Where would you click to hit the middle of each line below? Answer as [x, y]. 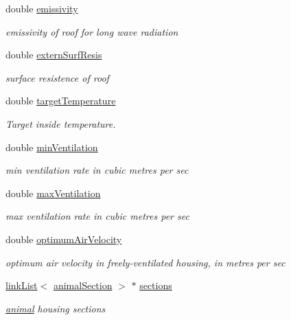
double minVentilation [52, 147]
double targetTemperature [61, 101]
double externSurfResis [54, 55]
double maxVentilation [53, 193]
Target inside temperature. [61, 123]
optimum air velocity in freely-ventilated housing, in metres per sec [145, 262]
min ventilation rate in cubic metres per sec [97, 170]
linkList [22, 285]
